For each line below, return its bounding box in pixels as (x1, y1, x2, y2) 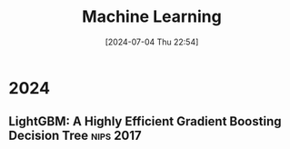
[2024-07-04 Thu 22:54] (105, 36, 199, 47)
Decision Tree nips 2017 (8, 128, 142, 144)
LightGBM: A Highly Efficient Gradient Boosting (8, 114, 282, 129)
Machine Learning (82, 6, 222, 27)
